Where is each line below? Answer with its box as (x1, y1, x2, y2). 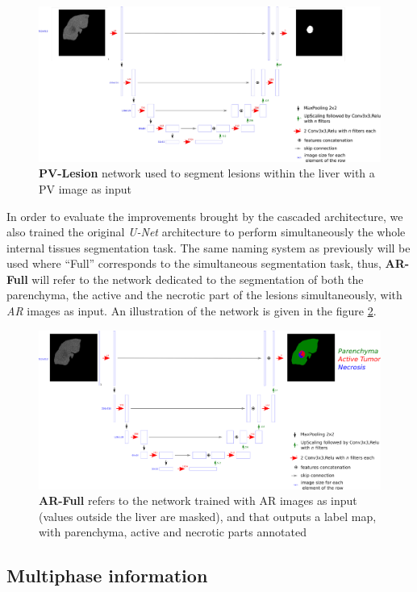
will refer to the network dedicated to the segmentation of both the (31, 270, 364, 287)
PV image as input (39, 180, 131, 197)
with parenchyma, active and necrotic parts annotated (39, 523, 306, 540)
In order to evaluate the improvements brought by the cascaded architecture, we (6, 207, 403, 224)
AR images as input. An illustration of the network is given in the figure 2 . (6, 302, 377, 319)
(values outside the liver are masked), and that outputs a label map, (39, 507, 377, 524)
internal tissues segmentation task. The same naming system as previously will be (6, 239, 411, 256)
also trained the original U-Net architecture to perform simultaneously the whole (6, 223, 406, 240)
